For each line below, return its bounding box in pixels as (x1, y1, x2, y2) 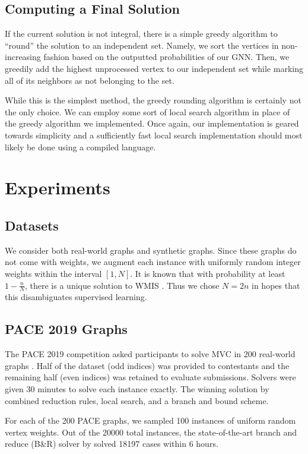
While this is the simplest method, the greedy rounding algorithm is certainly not (5, 94, 301, 106)
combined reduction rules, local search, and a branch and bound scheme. (5, 394, 269, 406)
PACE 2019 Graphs (5, 320, 128, 338)
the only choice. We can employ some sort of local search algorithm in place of (5, 105, 290, 118)
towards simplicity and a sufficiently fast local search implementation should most (5, 128, 303, 141)
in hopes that (252, 279, 300, 291)
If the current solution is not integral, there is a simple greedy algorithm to (5, 27, 278, 40)
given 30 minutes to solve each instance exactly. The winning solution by (5, 382, 269, 395)
